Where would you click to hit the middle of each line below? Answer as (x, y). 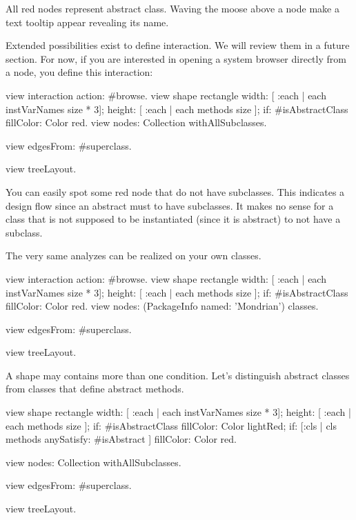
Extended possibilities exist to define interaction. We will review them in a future (178, 45)
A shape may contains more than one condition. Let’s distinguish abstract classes (178, 375)
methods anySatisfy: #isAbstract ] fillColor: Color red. (121, 439)
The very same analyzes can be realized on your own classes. (133, 256)
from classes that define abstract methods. (95, 389)
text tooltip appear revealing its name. (87, 22)
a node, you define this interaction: (79, 72)
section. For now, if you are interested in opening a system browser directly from (176, 58)
